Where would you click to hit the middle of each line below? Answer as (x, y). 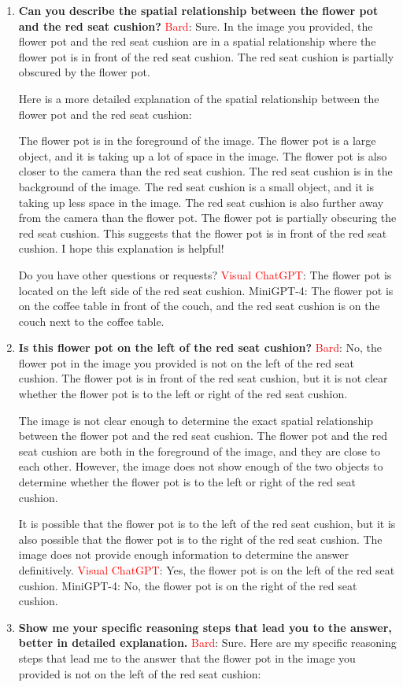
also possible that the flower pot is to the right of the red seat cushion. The (200, 539)
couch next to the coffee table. (91, 321)
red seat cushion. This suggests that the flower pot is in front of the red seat (203, 233)
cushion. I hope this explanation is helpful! (121, 248)
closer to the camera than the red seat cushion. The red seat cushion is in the (205, 171)
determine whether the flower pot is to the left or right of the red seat (187, 482)
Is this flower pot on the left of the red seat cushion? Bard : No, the (200, 347)
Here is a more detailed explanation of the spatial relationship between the (199, 98)
